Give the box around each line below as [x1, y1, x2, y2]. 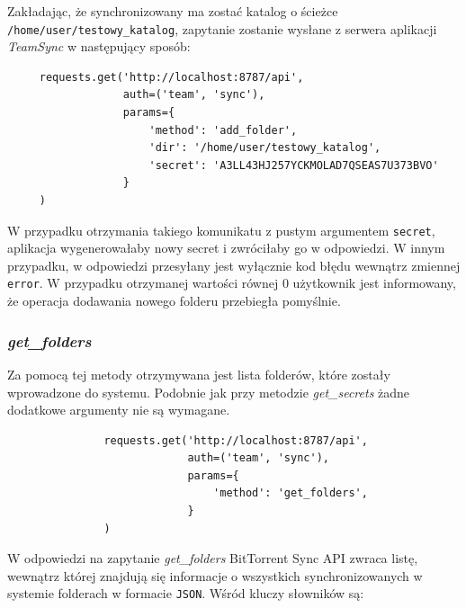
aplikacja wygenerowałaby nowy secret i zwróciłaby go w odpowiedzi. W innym [7, 238, 445, 257]
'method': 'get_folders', [213, 487, 368, 500]
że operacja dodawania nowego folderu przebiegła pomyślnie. [7, 291, 341, 310]
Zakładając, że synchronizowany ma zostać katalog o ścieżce [7, 2, 338, 20]
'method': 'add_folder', [148, 123, 298, 137]
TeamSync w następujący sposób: [7, 37, 191, 56]
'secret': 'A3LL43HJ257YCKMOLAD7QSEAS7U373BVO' [148, 158, 439, 172]
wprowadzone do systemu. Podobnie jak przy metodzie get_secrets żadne [7, 382, 410, 401]
